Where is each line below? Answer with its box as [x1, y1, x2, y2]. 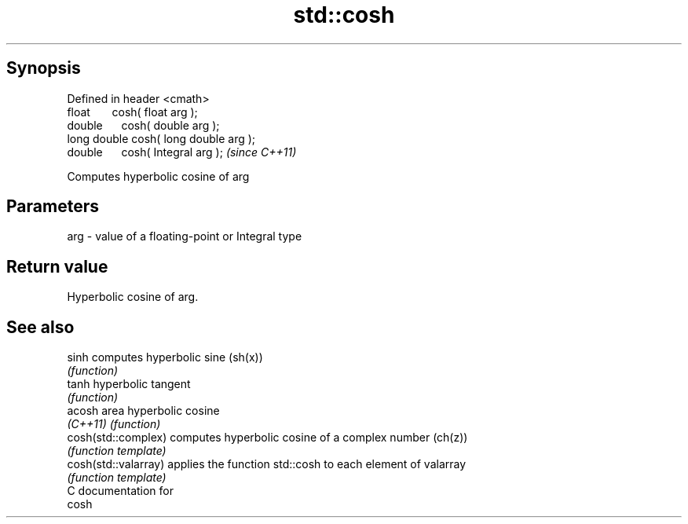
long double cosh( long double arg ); [67, 131, 256, 145]
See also [6, 317, 75, 337]
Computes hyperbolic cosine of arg [67, 169, 250, 183]
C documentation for [67, 484, 174, 498]
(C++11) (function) [67, 417, 161, 431]
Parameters [6, 196, 99, 217]
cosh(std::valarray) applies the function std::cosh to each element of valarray [67, 457, 467, 471]
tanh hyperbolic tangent [67, 377, 191, 391]
